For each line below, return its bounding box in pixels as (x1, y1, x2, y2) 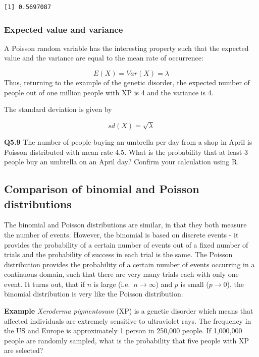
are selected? (4, 345, 43, 355)
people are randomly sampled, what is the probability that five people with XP (4, 335, 249, 345)
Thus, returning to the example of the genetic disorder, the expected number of (4, 77, 250, 87)
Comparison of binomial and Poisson (4, 181, 199, 197)
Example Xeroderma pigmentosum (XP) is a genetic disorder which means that (4, 306, 253, 316)
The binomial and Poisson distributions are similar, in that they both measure (4, 219, 247, 230)
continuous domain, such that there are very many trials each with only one (4, 269, 239, 279)
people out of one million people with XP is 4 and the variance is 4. (4, 87, 214, 97)
